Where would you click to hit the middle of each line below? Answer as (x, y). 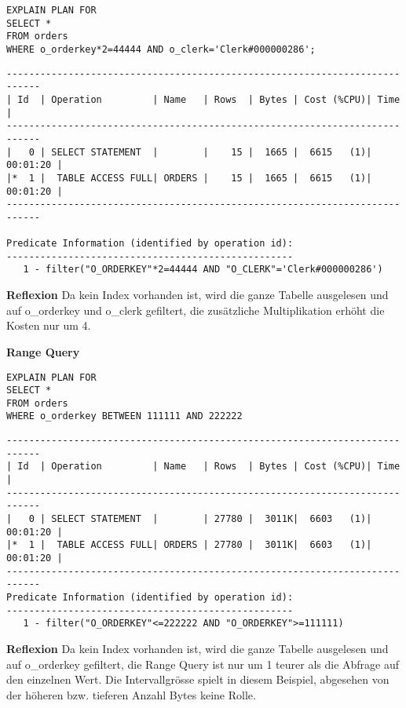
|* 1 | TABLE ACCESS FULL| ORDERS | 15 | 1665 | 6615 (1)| (189, 178)
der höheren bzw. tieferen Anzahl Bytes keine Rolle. (131, 694)
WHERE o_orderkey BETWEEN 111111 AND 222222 (124, 416)
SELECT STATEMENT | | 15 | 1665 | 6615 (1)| (212, 152)
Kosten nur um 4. (49, 325)
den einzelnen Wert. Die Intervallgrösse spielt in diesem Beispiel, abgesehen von (198, 679)
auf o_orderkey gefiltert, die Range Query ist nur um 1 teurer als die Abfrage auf (203, 664)
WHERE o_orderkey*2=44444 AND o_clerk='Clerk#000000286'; (161, 49)
